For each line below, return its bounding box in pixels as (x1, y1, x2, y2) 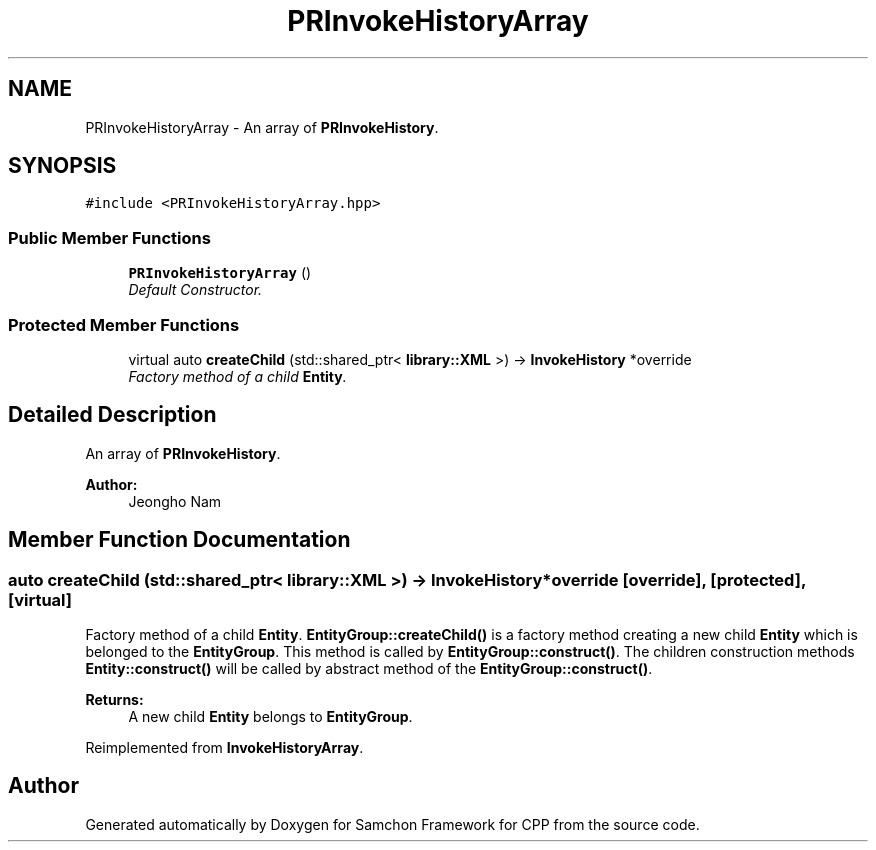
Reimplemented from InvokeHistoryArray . (85, 739, 364, 756)
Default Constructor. (128, 281, 263, 299)
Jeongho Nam (128, 492, 222, 510)
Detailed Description (8, 402, 217, 428)
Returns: (85, 691, 144, 708)
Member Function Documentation (8, 527, 351, 553)
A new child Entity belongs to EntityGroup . (128, 708, 413, 725)
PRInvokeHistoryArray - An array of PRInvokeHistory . (85, 118, 439, 136)
